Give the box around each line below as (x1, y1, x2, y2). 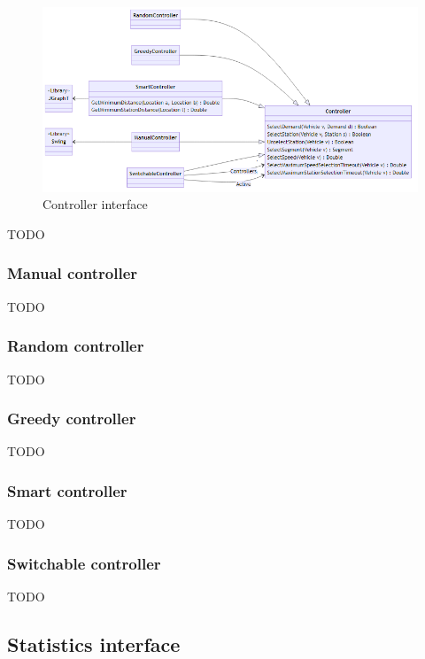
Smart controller (7, 479, 127, 501)
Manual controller (7, 262, 138, 284)
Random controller (7, 335, 144, 357)
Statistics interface (7, 630, 181, 657)
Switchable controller (7, 552, 161, 574)
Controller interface (42, 195, 148, 213)
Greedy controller (7, 407, 136, 430)
